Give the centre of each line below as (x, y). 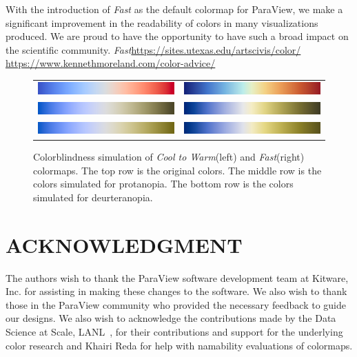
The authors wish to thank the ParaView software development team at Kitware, (177, 277)
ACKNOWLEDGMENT (124, 244)
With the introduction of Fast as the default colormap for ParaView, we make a (174, 9)
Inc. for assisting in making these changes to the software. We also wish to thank (176, 291)
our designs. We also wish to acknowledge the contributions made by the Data (171, 318)
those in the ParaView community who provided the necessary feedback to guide (176, 304)
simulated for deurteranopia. (93, 197)
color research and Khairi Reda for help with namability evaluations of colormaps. (179, 345)
